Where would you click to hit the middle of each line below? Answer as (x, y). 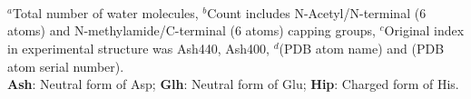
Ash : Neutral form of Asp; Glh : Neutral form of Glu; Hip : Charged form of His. (233, 84)
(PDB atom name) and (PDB (362, 48)
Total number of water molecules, (105, 12)
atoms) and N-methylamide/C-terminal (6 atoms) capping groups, (191, 30)
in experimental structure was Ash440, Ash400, (138, 48)
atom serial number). (66, 66)
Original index (424, 30)
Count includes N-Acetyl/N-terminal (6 (317, 12)
